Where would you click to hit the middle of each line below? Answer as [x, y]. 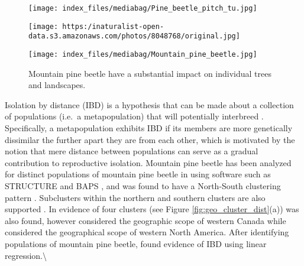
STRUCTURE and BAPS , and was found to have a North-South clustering [143, 185]
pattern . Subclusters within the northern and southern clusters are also [135, 197]
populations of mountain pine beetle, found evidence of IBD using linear [136, 243]
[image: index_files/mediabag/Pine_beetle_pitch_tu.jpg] [143, 8]
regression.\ [26, 255]
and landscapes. [57, 85]
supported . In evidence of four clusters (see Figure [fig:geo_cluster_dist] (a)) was [152, 209]
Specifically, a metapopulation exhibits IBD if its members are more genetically [149, 128]
